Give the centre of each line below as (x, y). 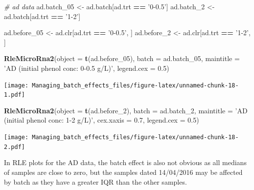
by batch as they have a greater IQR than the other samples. (95, 181)
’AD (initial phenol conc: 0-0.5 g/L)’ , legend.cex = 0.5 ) (87, 68)
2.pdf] (14, 147)
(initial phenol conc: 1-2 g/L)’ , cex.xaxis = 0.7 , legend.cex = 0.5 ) (102, 120)
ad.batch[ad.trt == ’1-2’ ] (42, 16)
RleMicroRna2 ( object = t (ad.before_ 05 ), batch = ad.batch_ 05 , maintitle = (122, 58)
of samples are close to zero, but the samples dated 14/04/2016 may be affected (123, 172)
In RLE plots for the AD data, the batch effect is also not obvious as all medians (125, 162)
